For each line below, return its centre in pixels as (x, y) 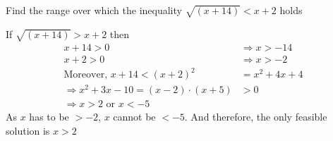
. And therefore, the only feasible (256, 117)
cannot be (134, 117)
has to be (49, 117)
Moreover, (86, 75)
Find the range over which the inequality (94, 10)
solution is (28, 130)
